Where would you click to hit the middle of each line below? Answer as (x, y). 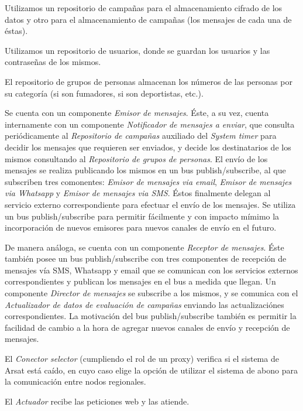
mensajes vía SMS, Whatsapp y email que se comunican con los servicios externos (151, 270)
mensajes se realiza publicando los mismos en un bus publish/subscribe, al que (145, 170)
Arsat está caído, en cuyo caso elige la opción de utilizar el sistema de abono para (151, 370)
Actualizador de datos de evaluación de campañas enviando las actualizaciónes (144, 304)
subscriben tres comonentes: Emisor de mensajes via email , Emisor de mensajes (148, 181)
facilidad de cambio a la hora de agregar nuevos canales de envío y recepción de (147, 327)
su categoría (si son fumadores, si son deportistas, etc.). (104, 93)
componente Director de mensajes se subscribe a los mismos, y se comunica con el (151, 293)
